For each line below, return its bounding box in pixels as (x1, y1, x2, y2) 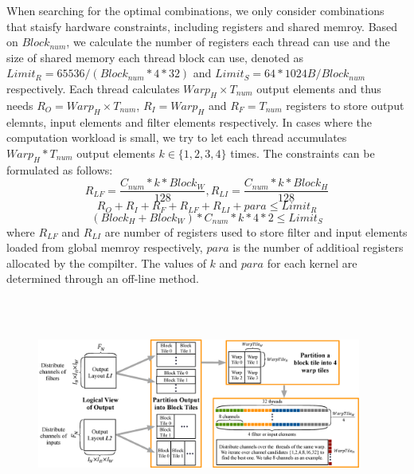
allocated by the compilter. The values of (6, 254, 206, 271)
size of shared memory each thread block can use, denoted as (6, 49, 303, 65)
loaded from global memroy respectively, (6, 239, 203, 256)
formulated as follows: (6, 161, 113, 178)
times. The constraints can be (230, 144, 375, 161)
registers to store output (286, 96, 404, 113)
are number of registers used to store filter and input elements (104, 223, 408, 240)
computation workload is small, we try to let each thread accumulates (6, 129, 347, 146)
